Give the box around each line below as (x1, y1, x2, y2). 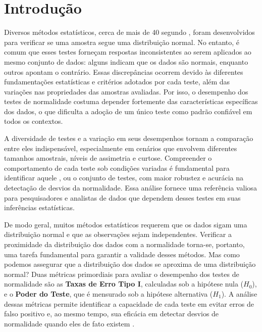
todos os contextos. (4, 116, 63, 126)
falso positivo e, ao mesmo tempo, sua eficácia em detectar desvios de (4, 308, 219, 319)
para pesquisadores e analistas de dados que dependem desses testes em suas (4, 192, 241, 203)
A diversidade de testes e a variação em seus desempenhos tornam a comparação (4, 133, 253, 144)
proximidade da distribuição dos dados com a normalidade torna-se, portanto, (4, 239, 245, 249)
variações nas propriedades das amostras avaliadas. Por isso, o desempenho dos (4, 86, 248, 97)
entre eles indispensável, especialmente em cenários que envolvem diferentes (4, 143, 237, 153)
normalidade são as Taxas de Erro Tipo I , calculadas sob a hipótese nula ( (4, 278, 244, 289)
